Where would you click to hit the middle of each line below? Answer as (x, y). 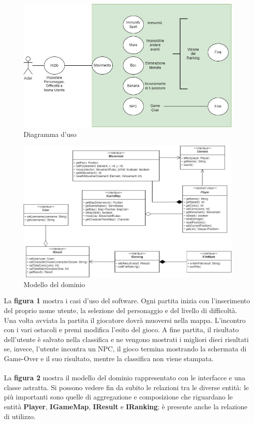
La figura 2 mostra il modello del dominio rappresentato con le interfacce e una (125, 378)
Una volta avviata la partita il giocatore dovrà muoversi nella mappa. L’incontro (125, 320)
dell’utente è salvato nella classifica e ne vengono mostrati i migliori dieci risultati (127, 339)
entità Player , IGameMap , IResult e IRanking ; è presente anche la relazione (126, 406)
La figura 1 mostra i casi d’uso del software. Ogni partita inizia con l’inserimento (127, 301)
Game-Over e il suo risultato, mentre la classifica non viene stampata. (109, 358)
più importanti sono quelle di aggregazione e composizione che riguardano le (118, 397)
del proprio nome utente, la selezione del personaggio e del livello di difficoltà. (121, 310)
